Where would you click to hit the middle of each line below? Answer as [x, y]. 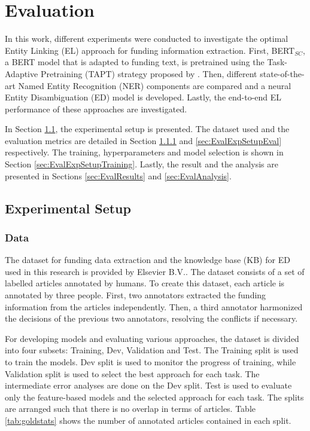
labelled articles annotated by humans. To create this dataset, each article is [145, 283]
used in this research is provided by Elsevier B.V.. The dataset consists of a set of [155, 271]
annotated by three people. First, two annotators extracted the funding [136, 295]
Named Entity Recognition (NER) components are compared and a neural [155, 85]
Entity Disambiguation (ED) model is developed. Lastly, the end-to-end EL [143, 97]
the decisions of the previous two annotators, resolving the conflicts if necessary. [151, 318]
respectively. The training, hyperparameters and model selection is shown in [144, 152]
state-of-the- [282, 73]
